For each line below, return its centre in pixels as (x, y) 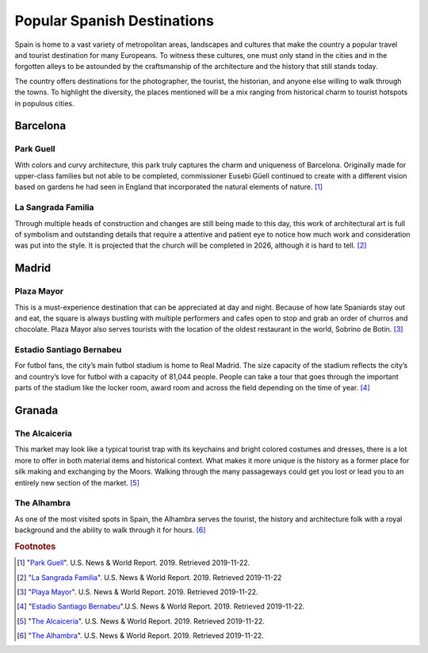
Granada (36, 411)
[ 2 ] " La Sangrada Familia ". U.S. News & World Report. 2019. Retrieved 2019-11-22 (149, 577)
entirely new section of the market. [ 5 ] (77, 482)
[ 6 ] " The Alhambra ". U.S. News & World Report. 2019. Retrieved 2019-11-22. (141, 636)
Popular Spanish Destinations (114, 21)
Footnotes (35, 546)
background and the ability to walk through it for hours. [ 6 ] (110, 530)
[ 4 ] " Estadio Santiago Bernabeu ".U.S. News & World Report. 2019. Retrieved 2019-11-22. (161, 606)
